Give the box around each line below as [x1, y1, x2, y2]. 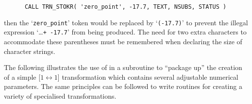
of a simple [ [4, 71, 41, 82]
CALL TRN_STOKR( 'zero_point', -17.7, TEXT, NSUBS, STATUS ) [24, 3, 227, 10]
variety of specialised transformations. [4, 90, 117, 101]
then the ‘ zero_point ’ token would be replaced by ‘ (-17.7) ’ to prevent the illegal [4, 17, 248, 27]
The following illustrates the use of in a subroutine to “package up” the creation [4, 62, 242, 72]
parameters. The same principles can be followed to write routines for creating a [4, 81, 242, 91]
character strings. [4, 46, 55, 56]
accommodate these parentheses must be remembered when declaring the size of [4, 36, 242, 46]
